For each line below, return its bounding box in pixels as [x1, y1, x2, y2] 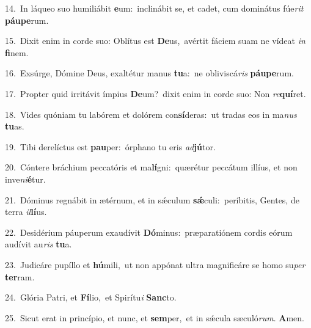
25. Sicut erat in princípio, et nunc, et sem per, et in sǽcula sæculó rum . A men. [5, 311, 304, 324]
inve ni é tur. [5, 172, 46, 185]
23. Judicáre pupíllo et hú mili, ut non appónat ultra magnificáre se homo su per [5, 258, 306, 271]
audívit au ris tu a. [5, 238, 72, 250]
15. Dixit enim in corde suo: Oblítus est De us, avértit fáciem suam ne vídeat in [5, 34, 306, 47]
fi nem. [5, 46, 29, 59]
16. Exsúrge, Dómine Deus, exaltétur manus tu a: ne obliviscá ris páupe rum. [5, 67, 294, 79]
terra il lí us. [5, 205, 47, 218]
